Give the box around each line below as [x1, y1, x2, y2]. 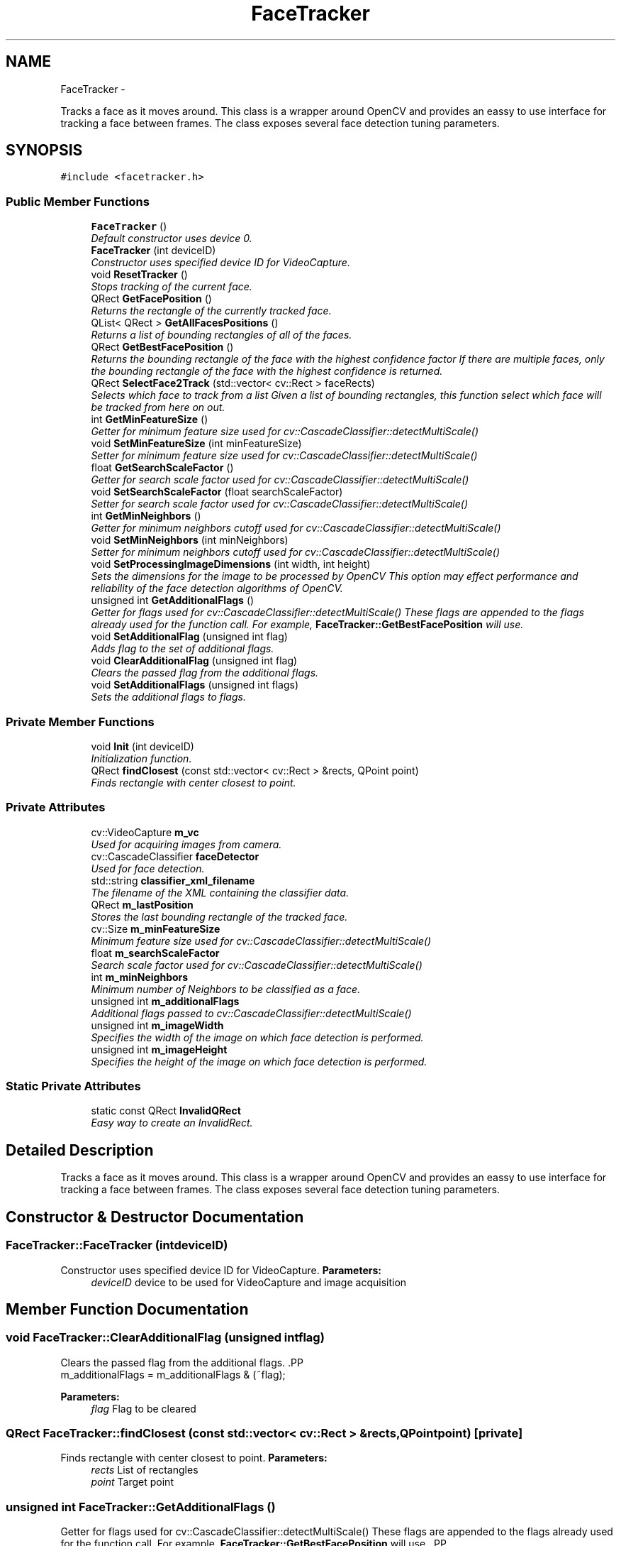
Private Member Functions [6, 714, 155, 729]
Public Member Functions [6, 194, 150, 209]
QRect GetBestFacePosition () [91, 341, 234, 353]
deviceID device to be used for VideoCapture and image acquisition [91, 1276, 407, 1288]
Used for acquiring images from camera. [91, 838, 282, 850]
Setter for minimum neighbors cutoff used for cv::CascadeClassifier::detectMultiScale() [91, 546, 500, 559]
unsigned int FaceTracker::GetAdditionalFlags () [6, 1499, 276, 1514]
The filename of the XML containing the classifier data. [91, 886, 349, 899]
